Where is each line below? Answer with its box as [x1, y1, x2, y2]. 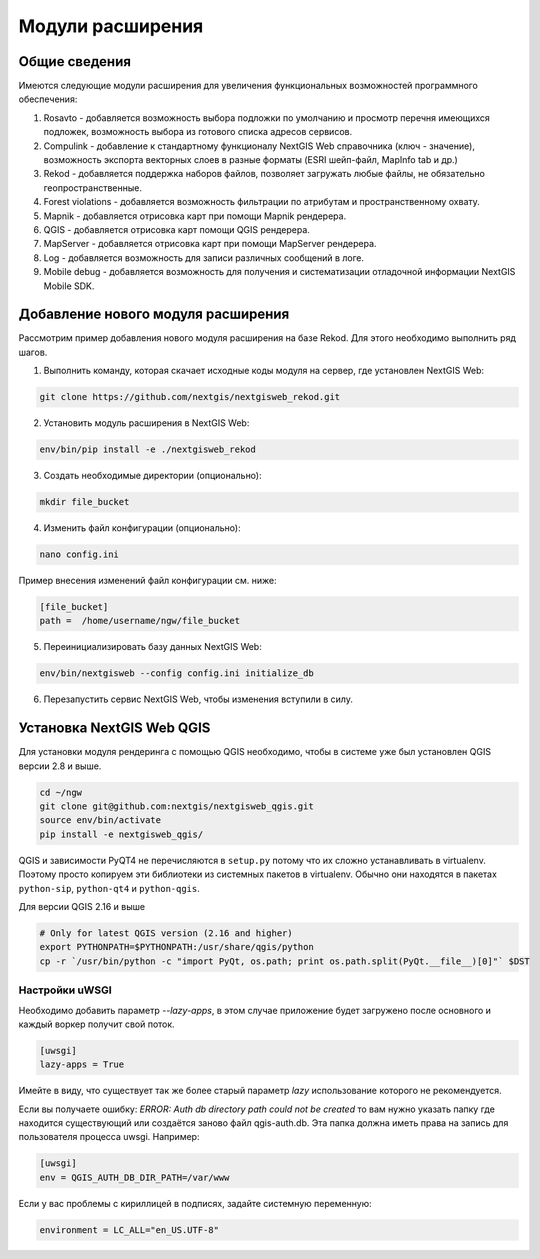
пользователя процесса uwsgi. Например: [18, 1131, 200, 1143]
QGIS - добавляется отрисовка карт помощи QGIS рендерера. [43, 223, 310, 235]
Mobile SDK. [43, 280, 95, 292]
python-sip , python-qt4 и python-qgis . [18, 882, 200, 894]
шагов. [18, 346, 48, 358]
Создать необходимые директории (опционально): [43, 470, 262, 482]
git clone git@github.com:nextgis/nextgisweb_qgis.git [39, 801, 314, 812]
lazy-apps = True [39, 1059, 125, 1070]
